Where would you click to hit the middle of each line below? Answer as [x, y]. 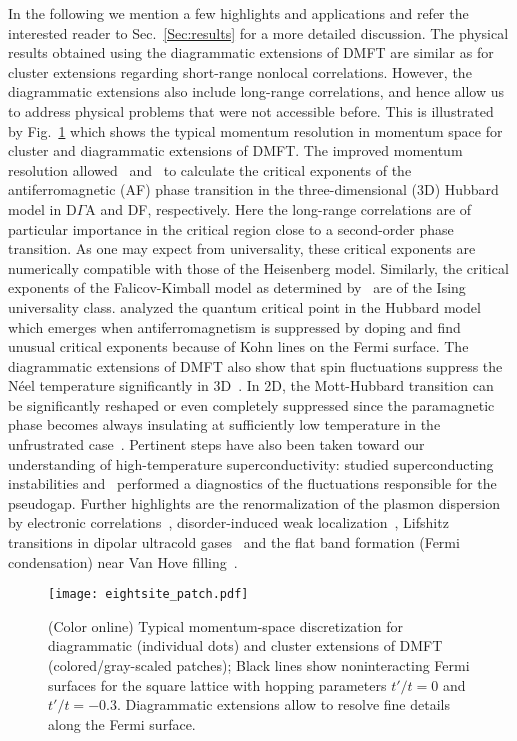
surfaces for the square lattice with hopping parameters [217, 684]
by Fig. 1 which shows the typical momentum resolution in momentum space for [255, 130]
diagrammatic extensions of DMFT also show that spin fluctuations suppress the [255, 365]
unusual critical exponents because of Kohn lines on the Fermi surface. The [238, 346]
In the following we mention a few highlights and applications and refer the [238, 13]
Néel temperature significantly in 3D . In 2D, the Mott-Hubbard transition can [251, 385]
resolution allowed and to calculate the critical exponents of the [210, 169]
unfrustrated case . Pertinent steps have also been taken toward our [216, 444]
